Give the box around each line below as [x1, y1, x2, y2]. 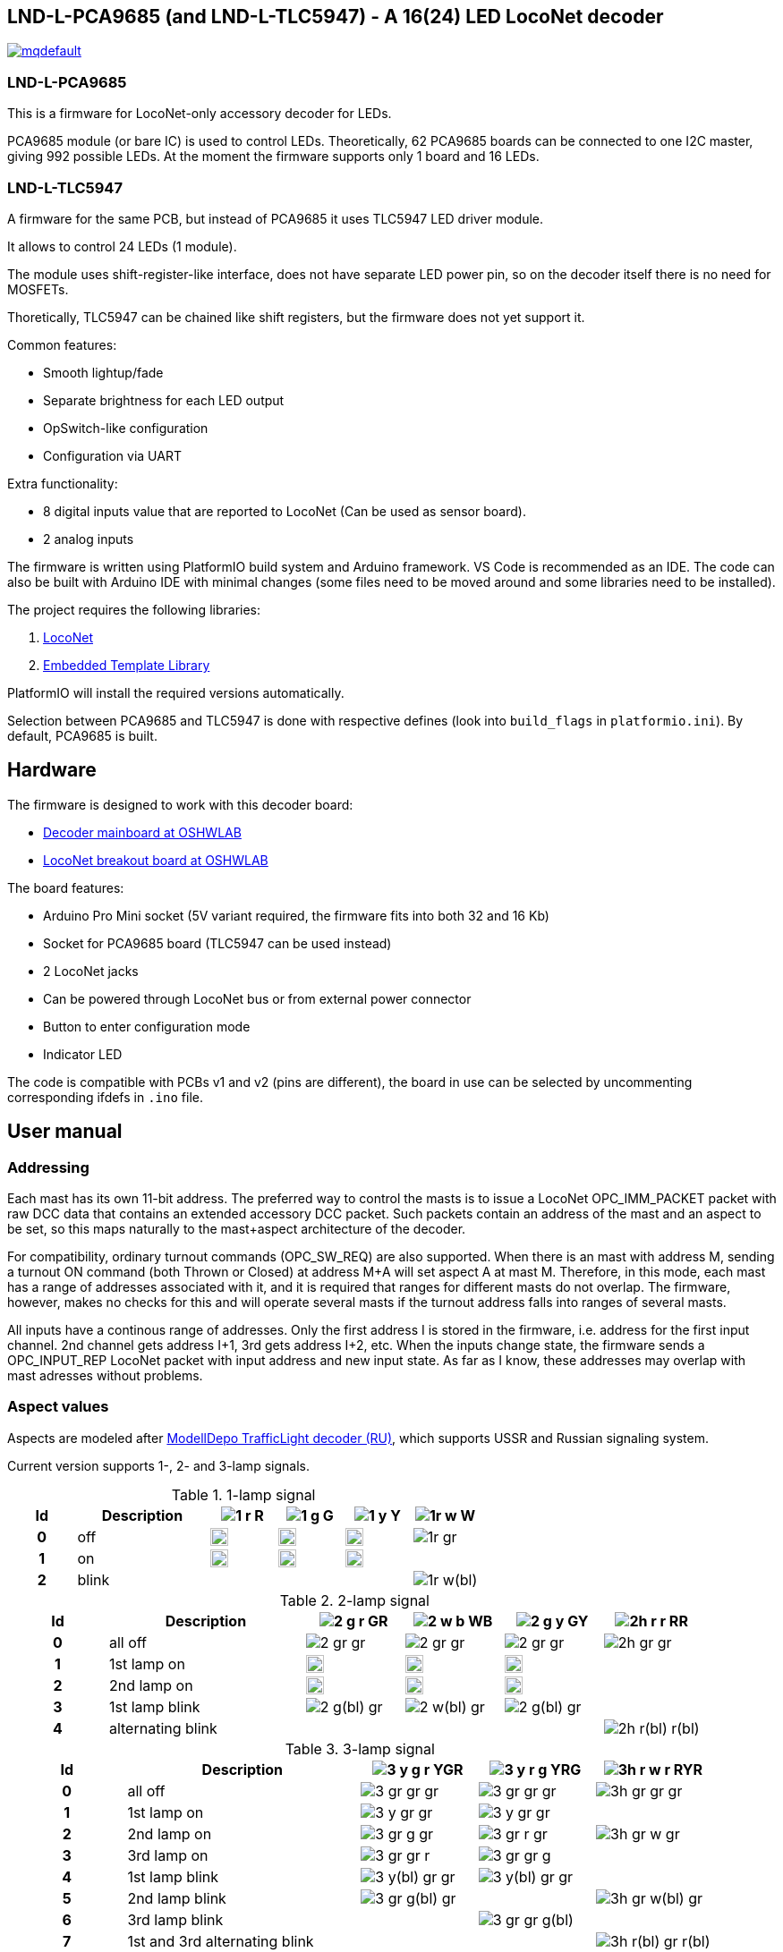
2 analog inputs [43, 530, 134, 547]
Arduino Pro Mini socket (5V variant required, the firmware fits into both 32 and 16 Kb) [43, 907, 549, 923]
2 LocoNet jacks [43, 963, 139, 979]
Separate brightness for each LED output [43, 392, 285, 408]
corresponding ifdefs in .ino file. [7, 1089, 203, 1105]
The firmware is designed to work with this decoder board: [7, 796, 353, 812]
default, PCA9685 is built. [7, 727, 157, 743]
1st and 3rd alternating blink [127, 1931, 314, 1950]
